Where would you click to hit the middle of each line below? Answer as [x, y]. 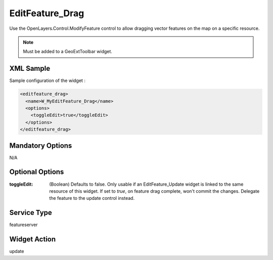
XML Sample [30, 69]
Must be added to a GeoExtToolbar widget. [67, 52]
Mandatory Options [41, 145]
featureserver [24, 225]
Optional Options [37, 172]
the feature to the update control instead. [92, 198]
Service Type [31, 213]
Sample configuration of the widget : [48, 80]
